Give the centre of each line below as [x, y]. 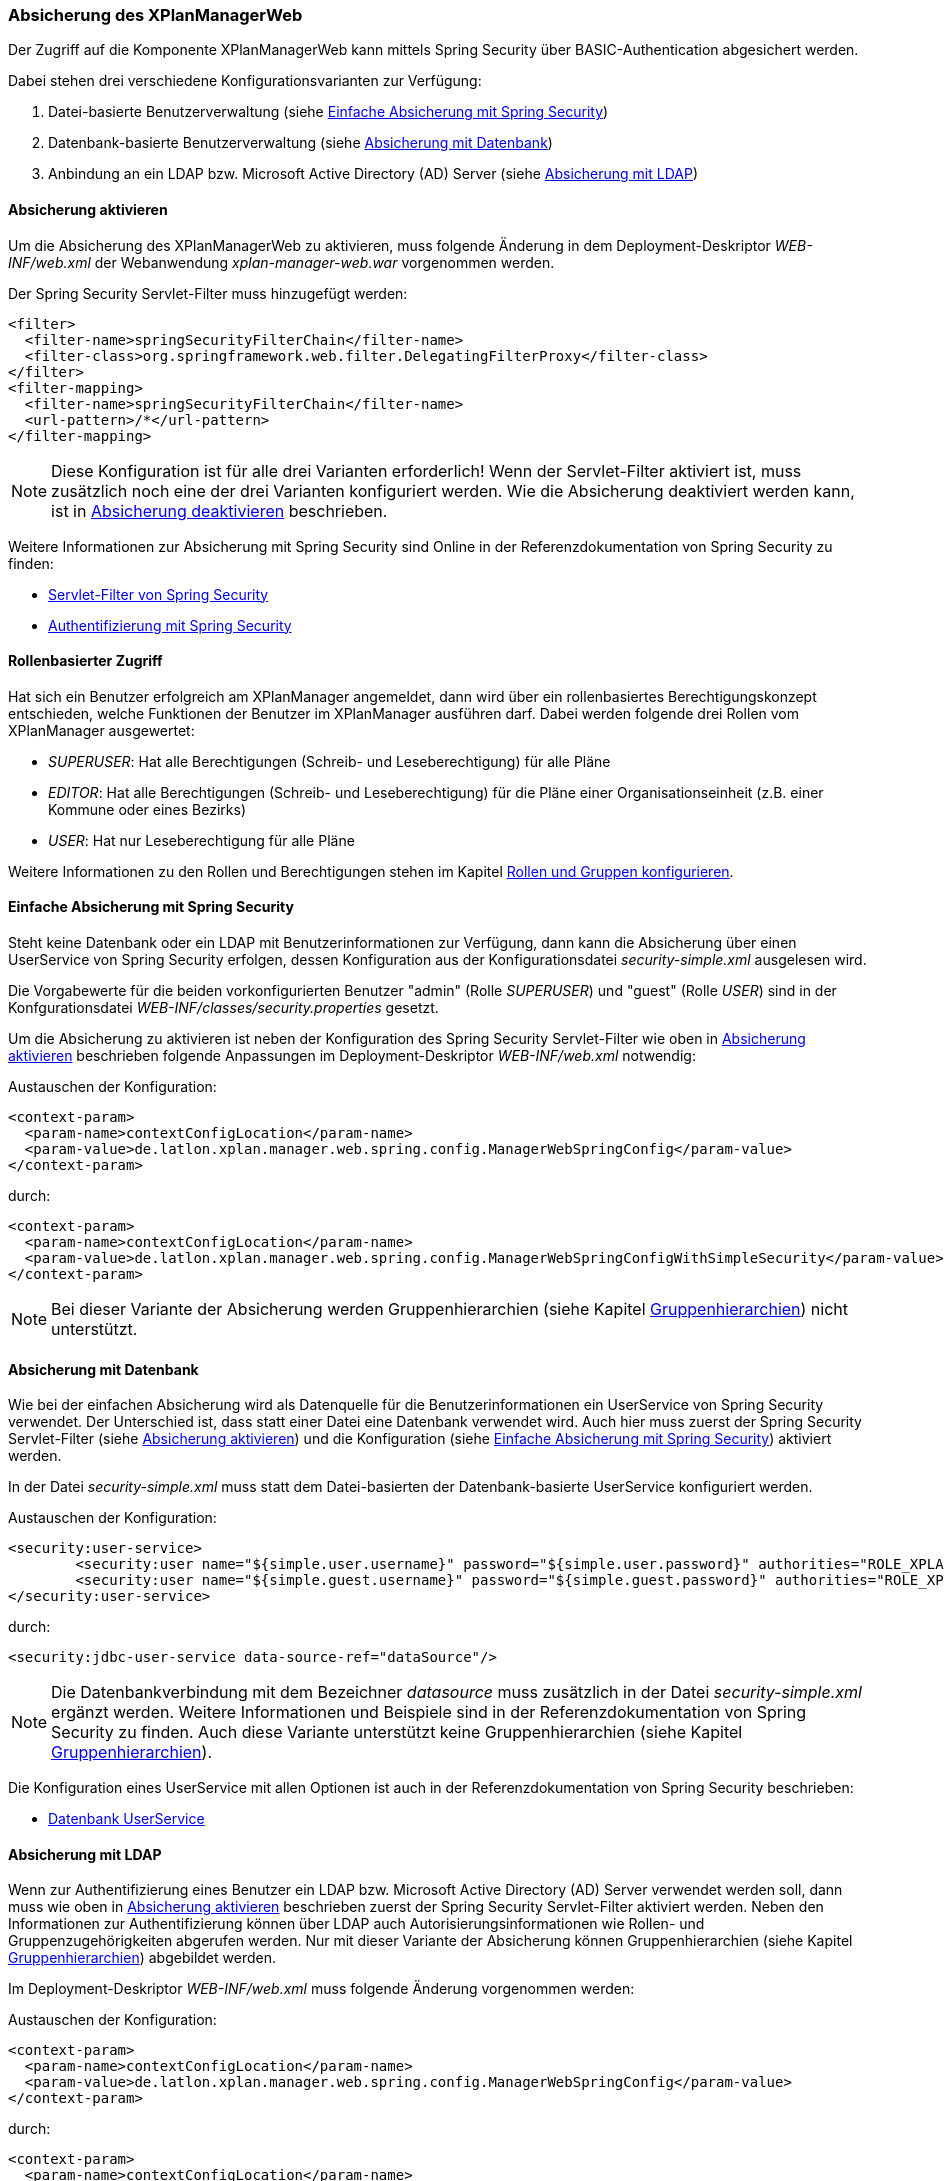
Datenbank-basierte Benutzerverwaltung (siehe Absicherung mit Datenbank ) [300, 143]
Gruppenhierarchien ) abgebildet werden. [142, 1958]
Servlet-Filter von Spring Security [158, 594]
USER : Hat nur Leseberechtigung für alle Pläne [201, 840]
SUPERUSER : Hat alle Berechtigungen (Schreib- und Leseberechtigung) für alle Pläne [329, 761]
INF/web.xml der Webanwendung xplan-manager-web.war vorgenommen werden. [281, 262]
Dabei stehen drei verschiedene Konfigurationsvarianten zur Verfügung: [245, 81]
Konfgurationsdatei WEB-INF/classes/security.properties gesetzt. [223, 1008]
